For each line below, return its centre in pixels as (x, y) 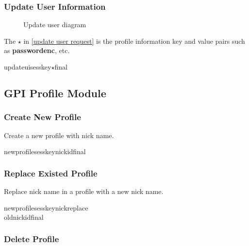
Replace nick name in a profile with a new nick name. (84, 191)
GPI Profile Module (55, 93)
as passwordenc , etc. (37, 50)
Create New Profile (42, 117)
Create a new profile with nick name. (59, 135)
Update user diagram (55, 25)
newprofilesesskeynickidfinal (45, 151)
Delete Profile (32, 238)
